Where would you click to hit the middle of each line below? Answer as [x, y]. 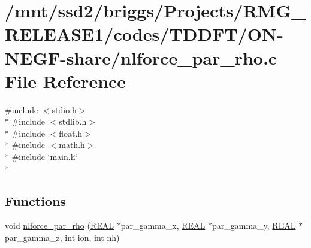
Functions [35, 200]
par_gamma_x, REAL [163, 226]
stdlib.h [73, 121]
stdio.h [64, 109]
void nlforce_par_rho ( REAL [59, 226]
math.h [72, 145]
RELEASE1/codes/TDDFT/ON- [144, 34]
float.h [71, 133]
